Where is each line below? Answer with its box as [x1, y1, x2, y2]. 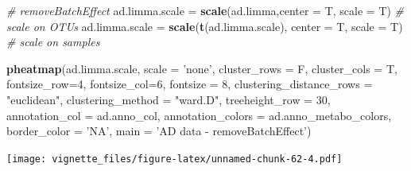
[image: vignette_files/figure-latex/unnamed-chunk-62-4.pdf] [6, 153, 343, 165]
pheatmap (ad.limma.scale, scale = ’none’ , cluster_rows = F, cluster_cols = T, [6, 60, 397, 76]
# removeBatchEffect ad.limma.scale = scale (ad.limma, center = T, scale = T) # [6, 2, 405, 18]
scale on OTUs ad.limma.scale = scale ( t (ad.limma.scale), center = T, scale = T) [6, 17, 403, 34]
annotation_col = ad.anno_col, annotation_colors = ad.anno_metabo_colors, [6, 107, 392, 123]
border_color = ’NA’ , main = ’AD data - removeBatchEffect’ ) [6, 122, 312, 139]
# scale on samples [6, 33, 100, 50]
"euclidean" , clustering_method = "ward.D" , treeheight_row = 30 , [6, 91, 331, 107]
